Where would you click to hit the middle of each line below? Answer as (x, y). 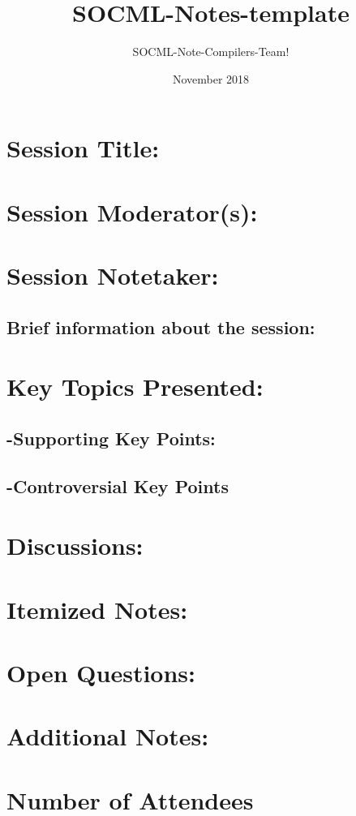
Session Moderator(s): (132, 211)
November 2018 (211, 78)
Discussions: (75, 545)
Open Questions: (101, 672)
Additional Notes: (108, 736)
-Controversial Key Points (118, 485)
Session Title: (83, 148)
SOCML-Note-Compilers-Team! (211, 52)
